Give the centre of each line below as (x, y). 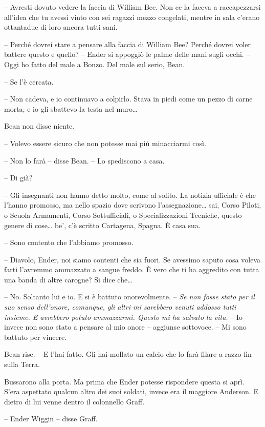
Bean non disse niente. (39, 126)
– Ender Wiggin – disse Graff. (51, 419)
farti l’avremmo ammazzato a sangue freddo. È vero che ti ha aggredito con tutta (132, 269)
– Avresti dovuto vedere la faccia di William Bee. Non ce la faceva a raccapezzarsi (132, 7)
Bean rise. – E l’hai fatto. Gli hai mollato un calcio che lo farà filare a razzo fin (128, 354)
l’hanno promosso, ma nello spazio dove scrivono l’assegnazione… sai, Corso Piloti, (133, 205)
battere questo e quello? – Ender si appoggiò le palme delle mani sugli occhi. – (127, 54)
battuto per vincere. (36, 337)
